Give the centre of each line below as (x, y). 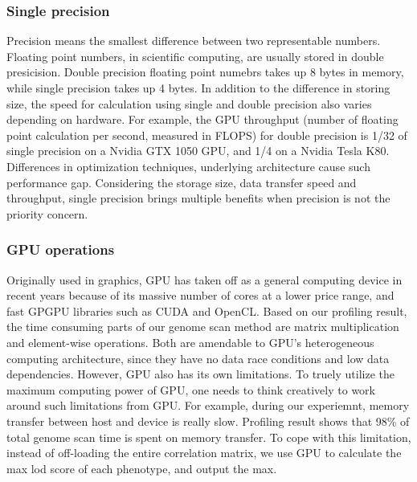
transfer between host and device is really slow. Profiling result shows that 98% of (208, 421)
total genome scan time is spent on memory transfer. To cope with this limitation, (209, 437)
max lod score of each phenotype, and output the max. (142, 468)
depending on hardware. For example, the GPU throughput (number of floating (202, 119)
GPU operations (61, 249)
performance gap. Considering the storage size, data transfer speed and (182, 182)
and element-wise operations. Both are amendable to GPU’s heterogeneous (190, 342)
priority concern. (47, 213)
